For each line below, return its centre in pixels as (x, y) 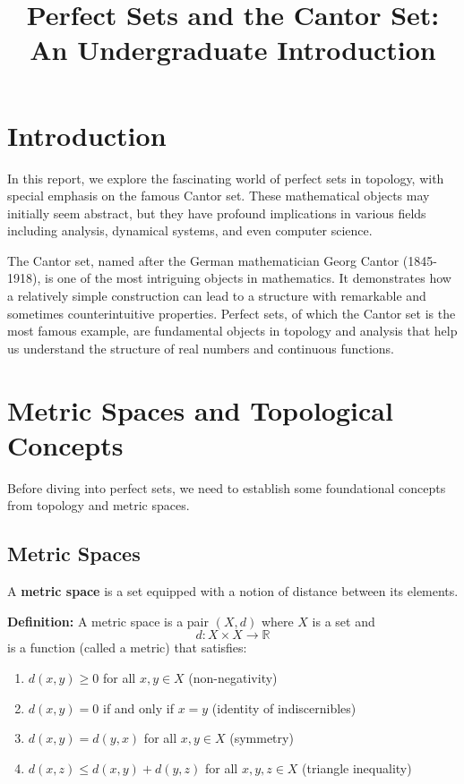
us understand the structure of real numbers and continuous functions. (201, 348)
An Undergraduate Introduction (233, 50)
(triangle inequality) (357, 767)
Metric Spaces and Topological (200, 409)
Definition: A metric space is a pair (108, 621)
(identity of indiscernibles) (284, 707)
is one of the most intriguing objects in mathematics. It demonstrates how (248, 278)
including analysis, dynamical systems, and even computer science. (190, 230)
